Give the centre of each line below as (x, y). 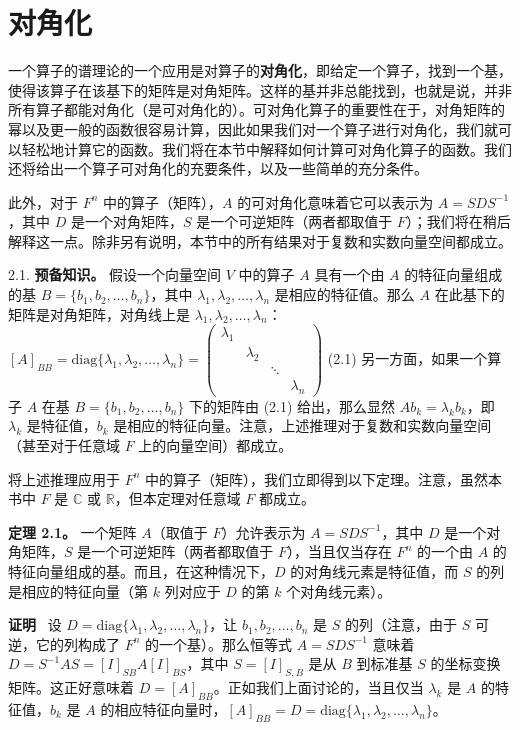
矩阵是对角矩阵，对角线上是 (99, 313)
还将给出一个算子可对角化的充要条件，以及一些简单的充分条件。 (218, 168)
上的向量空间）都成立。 (215, 445)
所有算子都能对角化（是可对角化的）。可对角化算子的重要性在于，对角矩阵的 (256, 109)
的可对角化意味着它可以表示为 (335, 201)
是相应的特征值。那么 (344, 294)
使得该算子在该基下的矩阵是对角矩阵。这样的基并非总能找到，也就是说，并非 (260, 89)
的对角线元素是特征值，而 (374, 571)
